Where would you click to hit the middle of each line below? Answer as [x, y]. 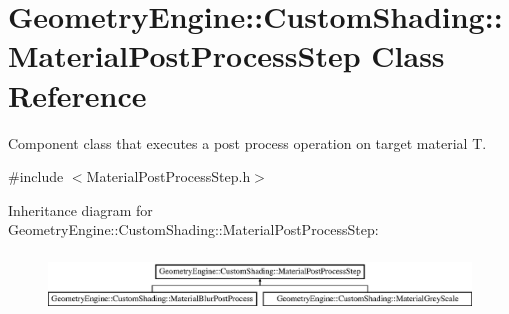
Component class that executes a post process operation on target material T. [247, 142]
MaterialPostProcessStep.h [168, 176]
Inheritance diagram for [80, 209]
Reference [77, 94]
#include [36, 176]
